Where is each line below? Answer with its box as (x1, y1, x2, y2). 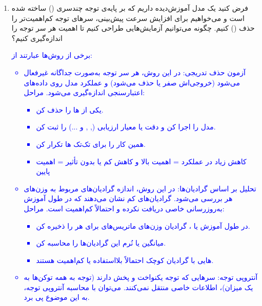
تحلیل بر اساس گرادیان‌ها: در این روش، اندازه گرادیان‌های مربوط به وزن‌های (24, 183, 256, 193)
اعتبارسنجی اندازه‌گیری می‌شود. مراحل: (24, 87, 145, 98)
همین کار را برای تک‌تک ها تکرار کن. (36, 138, 146, 149)
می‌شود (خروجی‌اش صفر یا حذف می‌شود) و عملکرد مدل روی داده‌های (24, 77, 240, 88)
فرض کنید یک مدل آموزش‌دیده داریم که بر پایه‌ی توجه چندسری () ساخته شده (11, 3, 248, 13)
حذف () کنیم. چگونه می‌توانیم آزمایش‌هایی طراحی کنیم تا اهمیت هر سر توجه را (11, 23, 255, 33)
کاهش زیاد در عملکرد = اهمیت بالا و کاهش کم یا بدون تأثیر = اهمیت (36, 156, 247, 166)
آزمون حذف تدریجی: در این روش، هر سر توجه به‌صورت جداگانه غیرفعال (24, 67, 246, 77)
